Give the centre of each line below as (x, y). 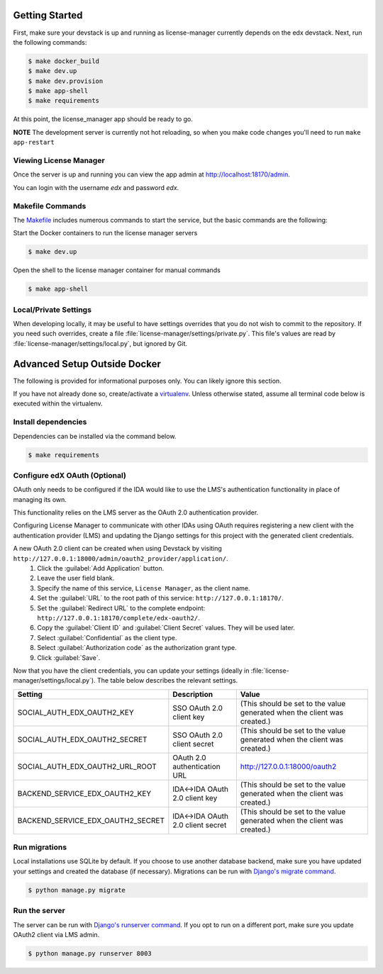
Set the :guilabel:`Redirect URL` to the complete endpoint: (121, 608)
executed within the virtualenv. (58, 403)
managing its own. (40, 499)
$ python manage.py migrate (77, 890)
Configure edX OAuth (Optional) (70, 475)
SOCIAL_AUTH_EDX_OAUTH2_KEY (76, 712)
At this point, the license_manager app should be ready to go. (103, 119)
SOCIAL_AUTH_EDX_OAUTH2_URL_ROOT (87, 766)
